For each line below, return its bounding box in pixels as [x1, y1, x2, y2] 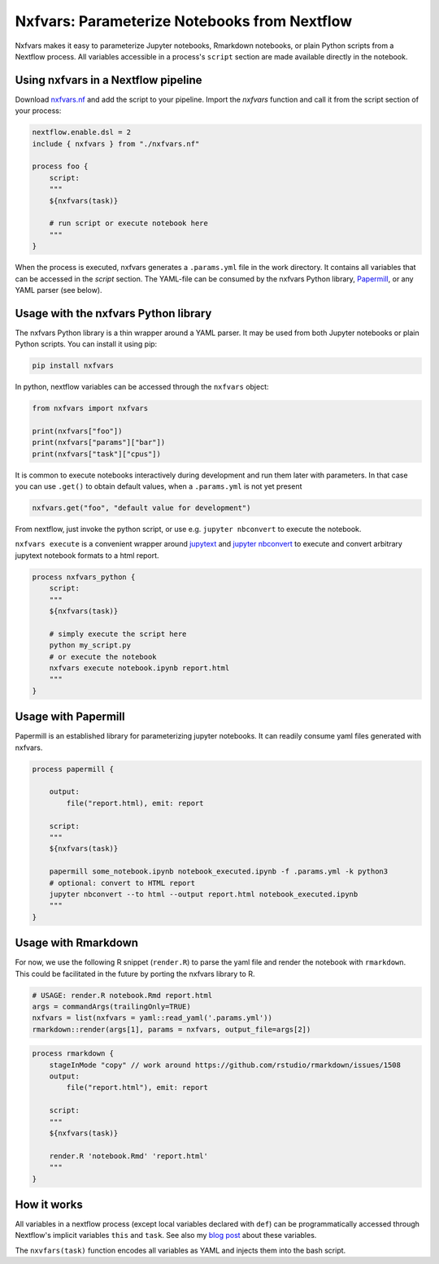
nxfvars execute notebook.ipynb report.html [49, 663, 230, 673]
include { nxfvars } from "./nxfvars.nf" [32, 139, 200, 148]
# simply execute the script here [49, 629, 187, 639]
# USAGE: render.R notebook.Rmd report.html [32, 991, 213, 1000]
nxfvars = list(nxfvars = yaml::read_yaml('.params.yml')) [32, 1013, 272, 1022]
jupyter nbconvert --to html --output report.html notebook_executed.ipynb [49, 889, 359, 899]
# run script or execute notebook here [49, 219, 209, 228]
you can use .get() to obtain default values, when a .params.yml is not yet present [15, 482, 302, 491]
